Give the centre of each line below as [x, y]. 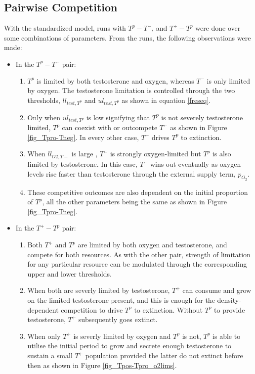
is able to [227, 336]
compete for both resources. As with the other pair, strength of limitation [139, 254]
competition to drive [92, 309]
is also [222, 154]
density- [229, 300]
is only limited [229, 80]
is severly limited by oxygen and [122, 336]
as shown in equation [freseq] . [166, 100]
